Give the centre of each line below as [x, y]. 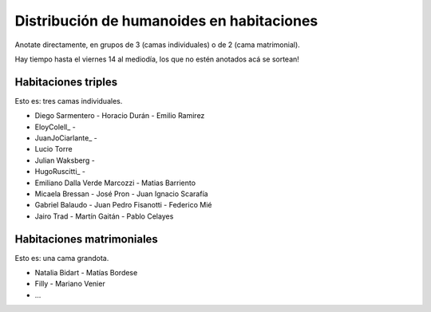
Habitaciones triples [66, 82]
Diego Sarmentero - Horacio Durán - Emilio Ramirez [120, 116]
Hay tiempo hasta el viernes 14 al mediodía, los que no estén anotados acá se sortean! [157, 59]
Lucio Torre [53, 149]
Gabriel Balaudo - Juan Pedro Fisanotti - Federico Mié [123, 205]
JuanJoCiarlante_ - [66, 138]
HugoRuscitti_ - [60, 172]
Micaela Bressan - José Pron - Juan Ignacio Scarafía [121, 194]
